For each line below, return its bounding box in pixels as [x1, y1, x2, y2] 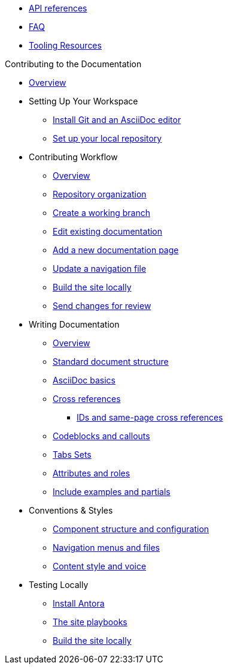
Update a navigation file [53, 263, 147, 274]
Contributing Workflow [29, 152, 118, 162]
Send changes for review [53, 301, 151, 311]
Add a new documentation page [53, 245, 179, 255]
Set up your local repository [53, 133, 162, 143]
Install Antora [53, 598, 105, 608]
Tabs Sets [53, 449, 92, 460]
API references [29, 3, 87, 13]
